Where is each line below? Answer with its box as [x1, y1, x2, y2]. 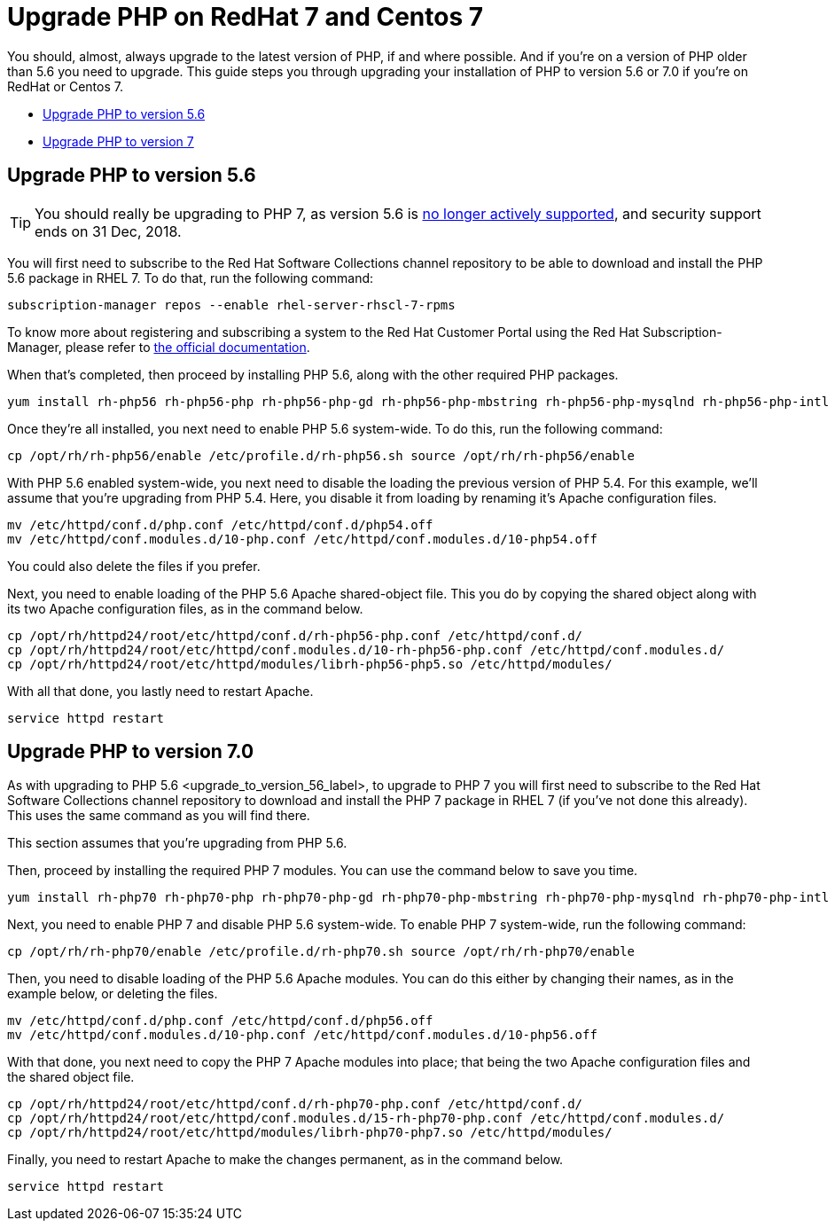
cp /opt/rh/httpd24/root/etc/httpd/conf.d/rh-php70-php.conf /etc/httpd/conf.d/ [7, 1097, 583, 1112]
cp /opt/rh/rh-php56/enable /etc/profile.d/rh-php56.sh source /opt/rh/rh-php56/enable [7, 448, 636, 463]
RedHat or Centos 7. [7, 78, 123, 94]
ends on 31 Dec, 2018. [35, 222, 182, 240]
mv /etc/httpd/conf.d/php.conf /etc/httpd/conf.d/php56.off [7, 1013, 433, 1029]
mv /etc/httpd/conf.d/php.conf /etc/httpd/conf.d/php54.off [7, 517, 433, 532]
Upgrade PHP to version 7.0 [7, 740, 254, 763]
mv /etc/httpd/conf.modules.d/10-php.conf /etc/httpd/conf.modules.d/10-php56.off [7, 1028, 597, 1043]
